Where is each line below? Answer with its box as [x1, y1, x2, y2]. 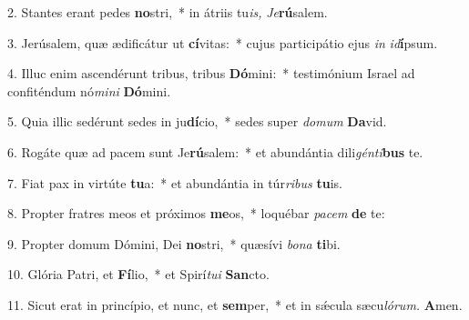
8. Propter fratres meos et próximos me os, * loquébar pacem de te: [7, 204, 385, 223]
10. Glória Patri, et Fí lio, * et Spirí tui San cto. [7, 265, 270, 284]
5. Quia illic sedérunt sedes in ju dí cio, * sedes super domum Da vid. [7, 112, 387, 131]
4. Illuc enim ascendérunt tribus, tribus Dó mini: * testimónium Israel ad [7, 64, 415, 83]
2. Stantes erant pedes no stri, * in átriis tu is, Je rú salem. [7, 3, 328, 21]
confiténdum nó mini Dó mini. [7, 81, 171, 100]
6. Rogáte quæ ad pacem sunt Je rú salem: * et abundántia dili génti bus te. [7, 142, 423, 161]
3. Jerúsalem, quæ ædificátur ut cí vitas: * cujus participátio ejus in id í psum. [7, 33, 438, 52]
